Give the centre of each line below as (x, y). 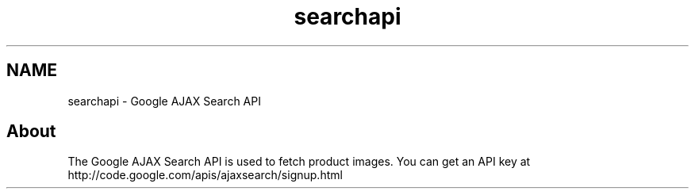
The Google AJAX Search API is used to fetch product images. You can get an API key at (299, 162)
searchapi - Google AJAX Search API (164, 101)
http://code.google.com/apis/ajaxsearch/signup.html (205, 175)
